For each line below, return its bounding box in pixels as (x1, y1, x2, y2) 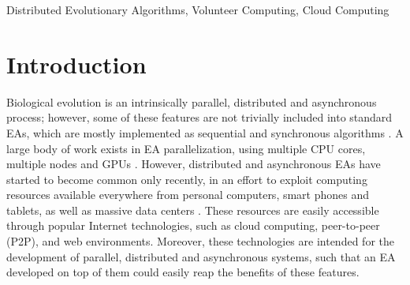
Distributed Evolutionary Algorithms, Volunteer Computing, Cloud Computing (6, 2, 389, 17)
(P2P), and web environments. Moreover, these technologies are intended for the (6, 233, 394, 249)
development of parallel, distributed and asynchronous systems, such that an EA (6, 248, 396, 264)
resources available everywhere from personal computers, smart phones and (6, 186, 370, 203)
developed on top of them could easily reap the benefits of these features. (6, 264, 360, 280)
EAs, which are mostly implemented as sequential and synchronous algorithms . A (6, 124, 404, 141)
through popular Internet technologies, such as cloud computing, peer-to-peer (6, 217, 380, 234)
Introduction (6, 47, 147, 80)
